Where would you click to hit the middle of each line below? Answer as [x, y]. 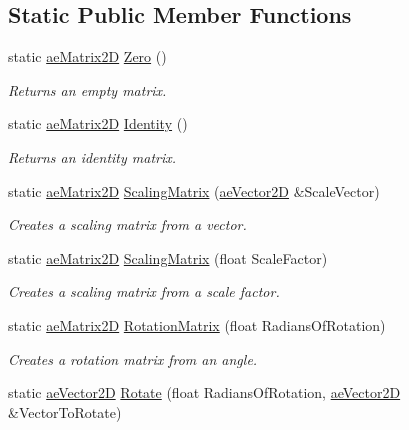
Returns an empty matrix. [87, 89]
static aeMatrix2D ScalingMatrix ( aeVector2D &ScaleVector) [194, 190]
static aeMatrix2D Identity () [98, 123]
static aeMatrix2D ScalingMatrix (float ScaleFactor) [168, 257]
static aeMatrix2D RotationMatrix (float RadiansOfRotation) [197, 324]
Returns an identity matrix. [92, 156]
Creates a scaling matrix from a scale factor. [144, 291]
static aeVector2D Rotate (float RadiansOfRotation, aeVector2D [204, 392]
